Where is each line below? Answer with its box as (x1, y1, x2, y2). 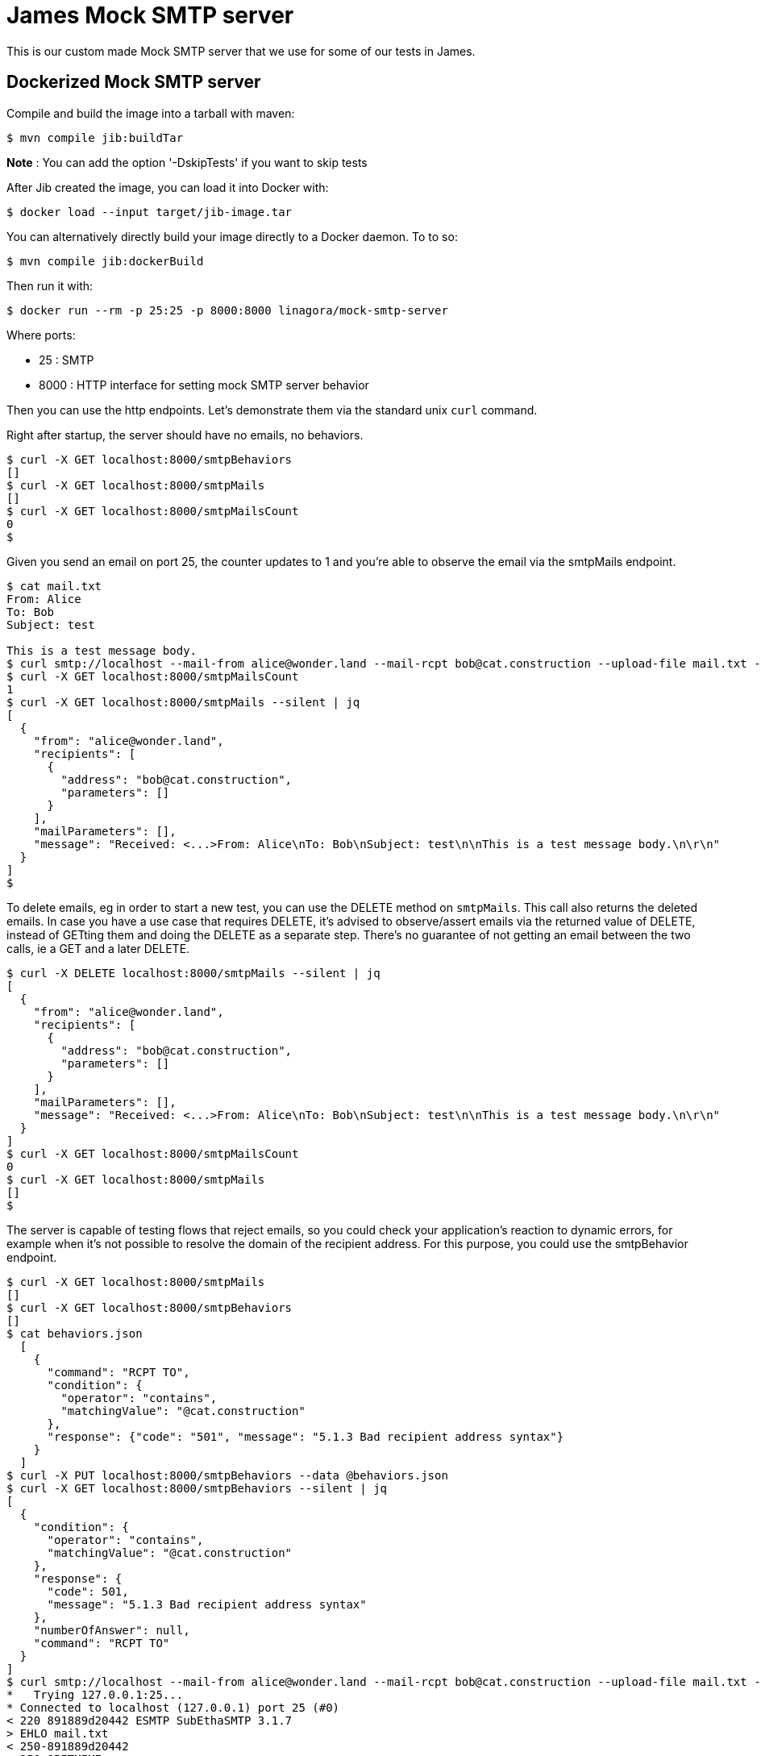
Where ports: (6, 327, 76, 342)
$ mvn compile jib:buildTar (6, 131, 184, 144)
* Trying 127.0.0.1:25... (6, 1687, 184, 1701)
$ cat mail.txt (6, 579, 102, 593)
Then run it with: (6, 278, 94, 293)
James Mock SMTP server (6, 2, 294, 29)
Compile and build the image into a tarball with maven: (6, 106, 295, 120)
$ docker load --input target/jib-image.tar (6, 205, 293, 218)
